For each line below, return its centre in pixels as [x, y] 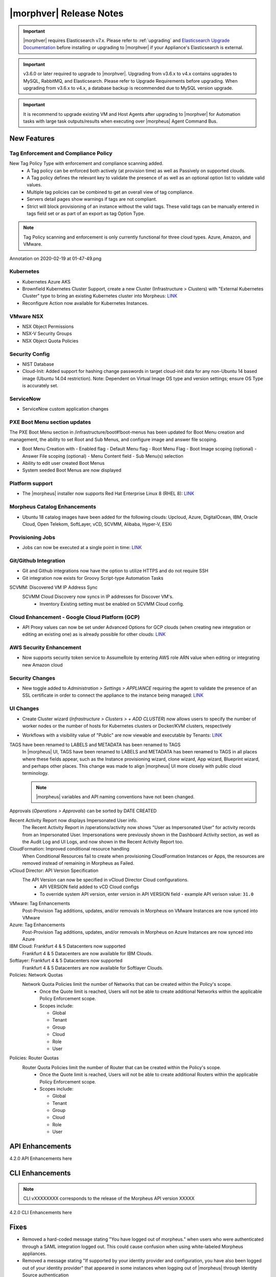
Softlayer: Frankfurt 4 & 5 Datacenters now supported [66, 961]
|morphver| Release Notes [66, 13]
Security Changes [32, 678]
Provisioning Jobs [32, 537]
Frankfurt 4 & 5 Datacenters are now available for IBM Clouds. [87, 953]
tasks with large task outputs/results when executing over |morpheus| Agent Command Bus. [120, 121]
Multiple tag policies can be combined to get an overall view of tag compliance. [110, 192]
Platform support [31, 484]
